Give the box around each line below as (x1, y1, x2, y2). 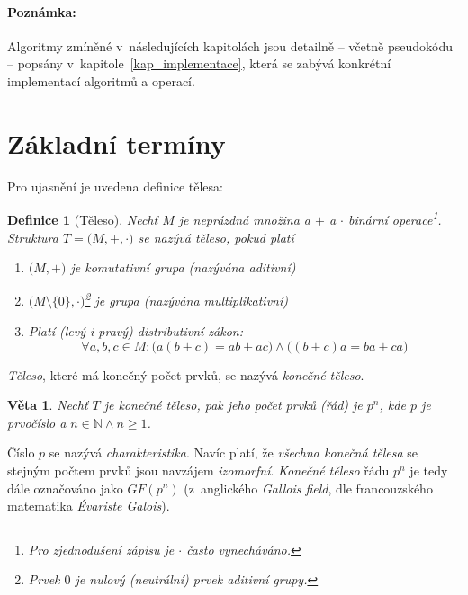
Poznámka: (7, 2, 76, 21)
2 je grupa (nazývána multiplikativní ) (85, 289, 288, 310)
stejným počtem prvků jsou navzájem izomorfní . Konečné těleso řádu (7, 460, 390, 479)
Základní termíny (7, 124, 226, 161)
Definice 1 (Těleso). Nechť (7, 209, 158, 228)
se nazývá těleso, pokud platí (138, 227, 294, 246)
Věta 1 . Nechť (7, 395, 88, 414)
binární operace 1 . (347, 208, 442, 228)
